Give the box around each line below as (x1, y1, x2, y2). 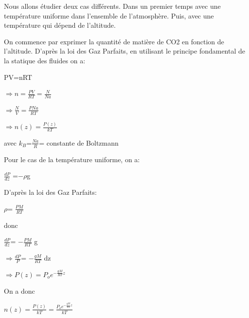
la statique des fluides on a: (4, 55, 86, 65)
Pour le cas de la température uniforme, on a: (4, 154, 140, 164)
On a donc (4, 285, 35, 296)
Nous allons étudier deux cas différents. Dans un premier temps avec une (4, 1, 221, 11)
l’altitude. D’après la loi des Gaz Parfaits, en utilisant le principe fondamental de (4, 46, 246, 56)
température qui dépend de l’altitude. (4, 20, 116, 30)
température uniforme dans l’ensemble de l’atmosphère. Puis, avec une (4, 10, 214, 20)
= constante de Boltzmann (39, 137, 119, 148)
